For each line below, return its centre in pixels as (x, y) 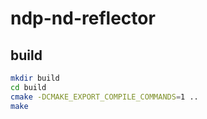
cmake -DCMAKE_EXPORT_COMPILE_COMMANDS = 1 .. (104, 97)
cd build (28, 87)
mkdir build (35, 78)
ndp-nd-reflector (83, 18)
